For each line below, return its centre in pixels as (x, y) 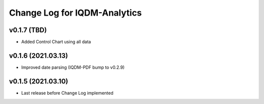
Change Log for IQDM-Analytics (75, 13)
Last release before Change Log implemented (67, 93)
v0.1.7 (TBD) (28, 30)
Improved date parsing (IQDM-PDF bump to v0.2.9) (73, 67)
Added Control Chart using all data (56, 42)
